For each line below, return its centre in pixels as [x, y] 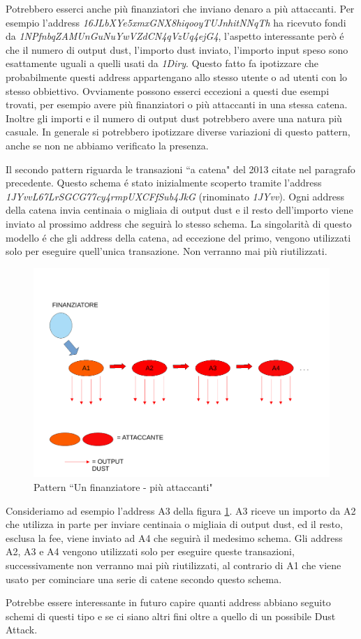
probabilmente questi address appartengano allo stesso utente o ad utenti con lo [177, 76]
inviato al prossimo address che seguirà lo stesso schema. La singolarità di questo [179, 223]
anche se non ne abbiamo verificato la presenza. [107, 145]
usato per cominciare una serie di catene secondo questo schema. [144, 579]
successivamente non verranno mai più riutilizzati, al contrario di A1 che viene [174, 565]
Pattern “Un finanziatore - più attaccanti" [123, 486]
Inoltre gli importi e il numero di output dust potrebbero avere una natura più [174, 118]
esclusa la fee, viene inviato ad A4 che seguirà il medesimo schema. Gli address [174, 537]
